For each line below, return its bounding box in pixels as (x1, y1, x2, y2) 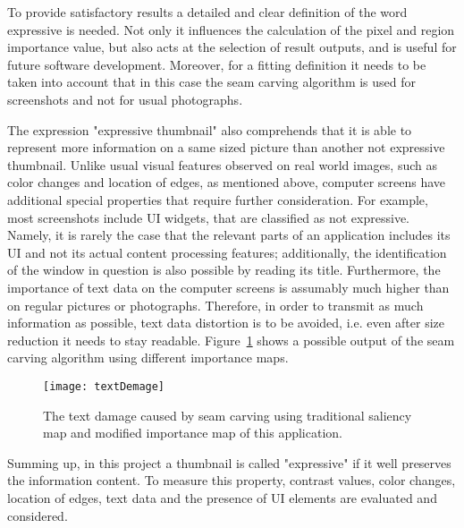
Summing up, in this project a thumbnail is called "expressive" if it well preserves (7, 453, 451, 472)
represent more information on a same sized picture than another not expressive (7, 138, 445, 157)
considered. (7, 506, 68, 524)
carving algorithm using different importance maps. (7, 348, 289, 367)
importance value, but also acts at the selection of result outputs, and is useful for (7, 38, 457, 56)
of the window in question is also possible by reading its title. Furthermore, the (7, 260, 441, 279)
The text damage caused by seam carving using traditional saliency (43, 405, 412, 424)
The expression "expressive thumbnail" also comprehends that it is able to (7, 120, 412, 139)
